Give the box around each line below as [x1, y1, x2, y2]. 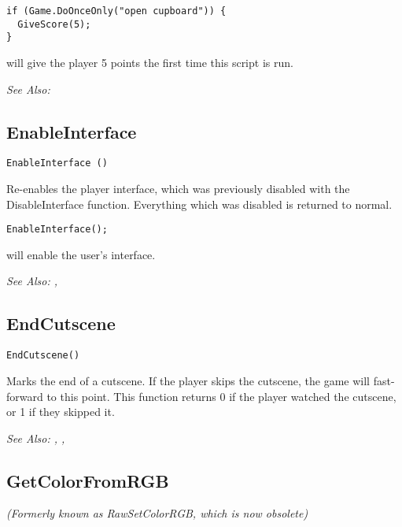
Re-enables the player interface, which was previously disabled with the [6, 180, 350, 197]
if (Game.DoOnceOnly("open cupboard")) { [6, 6, 227, 17]
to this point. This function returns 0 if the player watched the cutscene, [46, 388, 396, 404]
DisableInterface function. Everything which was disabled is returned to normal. [6, 195, 393, 212]
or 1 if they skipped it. [6, 403, 115, 420]
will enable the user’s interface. [6, 246, 156, 262]
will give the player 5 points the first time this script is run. [6, 54, 293, 70]
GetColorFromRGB [6, 468, 169, 492]
